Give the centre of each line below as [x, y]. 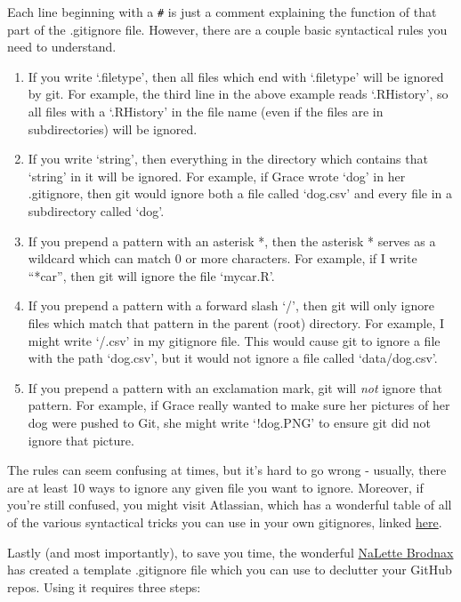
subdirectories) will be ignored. [113, 128]
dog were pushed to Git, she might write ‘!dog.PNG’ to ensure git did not [230, 422]
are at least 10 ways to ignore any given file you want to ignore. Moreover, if [215, 487]
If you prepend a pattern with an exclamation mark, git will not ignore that [235, 387]
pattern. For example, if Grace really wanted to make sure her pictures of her [239, 405]
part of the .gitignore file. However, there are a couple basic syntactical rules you [227, 29]
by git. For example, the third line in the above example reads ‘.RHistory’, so [238, 94]
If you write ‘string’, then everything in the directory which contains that [228, 159]
